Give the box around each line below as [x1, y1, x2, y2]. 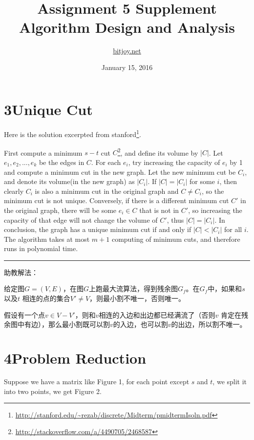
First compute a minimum [4, 147, 83, 158]
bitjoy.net [113, 46, 141, 56]
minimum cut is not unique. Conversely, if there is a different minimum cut [4, 195, 229, 206]
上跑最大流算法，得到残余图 [88, 283, 178, 294]
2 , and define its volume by [117, 146, 198, 158]
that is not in [139, 205, 179, 215]
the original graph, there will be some [4, 205, 117, 215]
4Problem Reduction [4, 348, 147, 368]
